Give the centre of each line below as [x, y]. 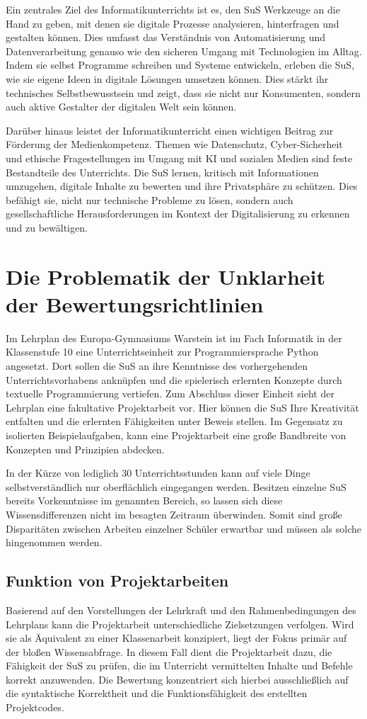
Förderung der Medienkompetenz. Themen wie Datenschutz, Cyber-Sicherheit [174, 144]
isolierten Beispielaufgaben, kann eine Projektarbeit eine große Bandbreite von [176, 435]
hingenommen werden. [54, 542]
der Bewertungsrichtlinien [135, 304]
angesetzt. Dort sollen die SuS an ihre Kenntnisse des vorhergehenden [157, 366]
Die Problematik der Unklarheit [165, 276]
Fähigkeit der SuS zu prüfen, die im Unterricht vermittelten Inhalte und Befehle [179, 666]
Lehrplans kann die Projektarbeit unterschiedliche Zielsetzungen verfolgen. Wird [180, 624]
